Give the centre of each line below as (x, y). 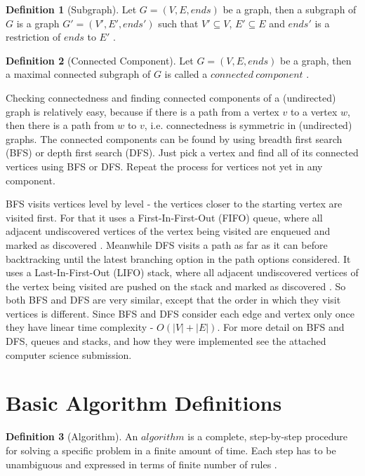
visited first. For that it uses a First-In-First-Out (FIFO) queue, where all (164, 217)
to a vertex (314, 111)
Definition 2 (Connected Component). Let (100, 60)
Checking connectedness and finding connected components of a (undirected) (171, 97)
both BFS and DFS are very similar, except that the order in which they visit (173, 300)
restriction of (33, 37)
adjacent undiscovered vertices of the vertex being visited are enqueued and (168, 231)
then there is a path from (60, 125)
